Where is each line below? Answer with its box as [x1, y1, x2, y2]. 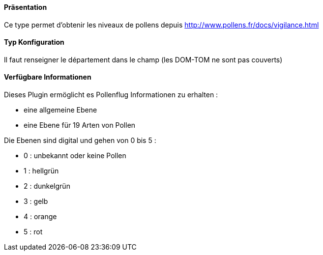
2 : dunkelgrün [24, 182, 70, 191]
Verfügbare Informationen [4, 73, 91, 82]
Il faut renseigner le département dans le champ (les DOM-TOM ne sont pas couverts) [4, 55, 283, 64]
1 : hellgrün [24, 167, 59, 175]
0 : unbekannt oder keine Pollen [24, 151, 126, 160]
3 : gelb [24, 197, 48, 206]
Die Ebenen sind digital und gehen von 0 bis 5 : [4, 136, 156, 145]
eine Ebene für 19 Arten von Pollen [24, 121, 136, 130]
